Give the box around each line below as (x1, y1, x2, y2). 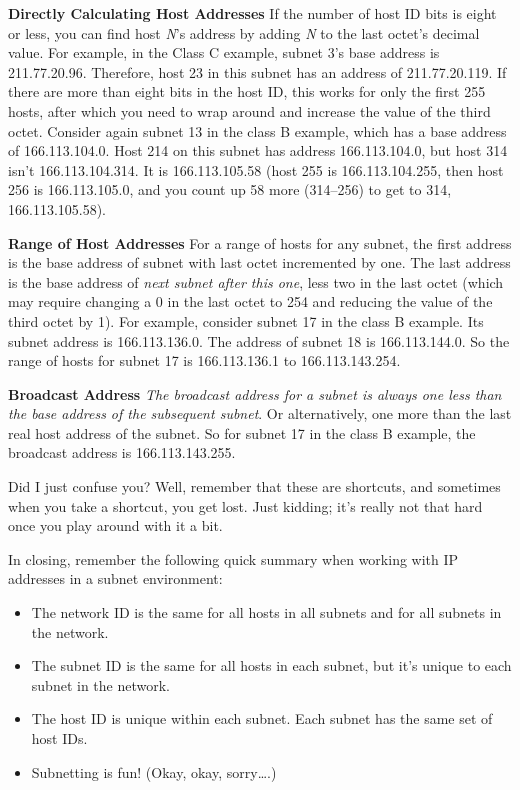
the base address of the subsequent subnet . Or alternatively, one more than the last (8, 403, 512, 424)
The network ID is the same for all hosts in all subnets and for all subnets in (31, 602, 502, 623)
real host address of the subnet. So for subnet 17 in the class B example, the (8, 422, 476, 443)
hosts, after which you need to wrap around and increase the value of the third (8, 100, 491, 121)
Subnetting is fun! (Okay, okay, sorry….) (31, 761, 277, 782)
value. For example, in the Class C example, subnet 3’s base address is (8, 42, 440, 63)
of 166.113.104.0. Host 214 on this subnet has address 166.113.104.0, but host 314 (8, 140, 508, 161)
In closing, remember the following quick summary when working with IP (8, 548, 459, 569)
